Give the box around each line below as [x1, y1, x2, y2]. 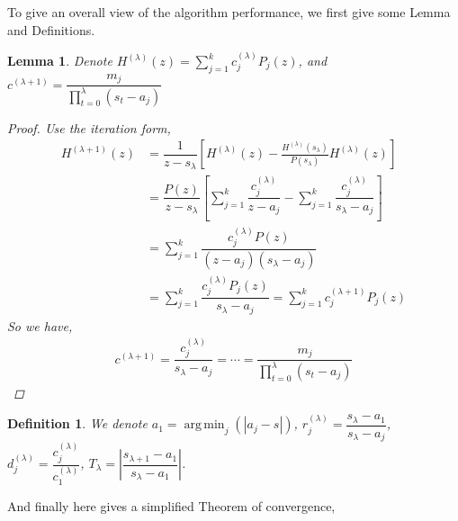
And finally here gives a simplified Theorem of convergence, [7, 496, 336, 515]
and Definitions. [7, 20, 95, 39]
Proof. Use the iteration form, [7, 118, 171, 137]
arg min [184, 418, 225, 432]
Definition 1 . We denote [7, 414, 148, 433]
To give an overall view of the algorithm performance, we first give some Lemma [7, 3, 451, 21]
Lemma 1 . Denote [7, 51, 112, 69]
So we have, [7, 316, 73, 335]
